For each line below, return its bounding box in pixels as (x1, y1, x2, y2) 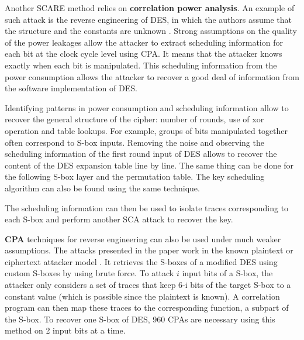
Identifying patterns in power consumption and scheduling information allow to (5, 101, 289, 114)
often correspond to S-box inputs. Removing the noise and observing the (5, 136, 264, 148)
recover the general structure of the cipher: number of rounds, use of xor (5, 113, 264, 125)
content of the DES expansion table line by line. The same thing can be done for (5, 159, 294, 171)
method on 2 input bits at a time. (5, 324, 126, 336)
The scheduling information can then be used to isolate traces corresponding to (5, 201, 289, 214)
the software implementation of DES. (5, 82, 137, 94)
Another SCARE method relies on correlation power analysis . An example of (5, 2, 295, 13)
